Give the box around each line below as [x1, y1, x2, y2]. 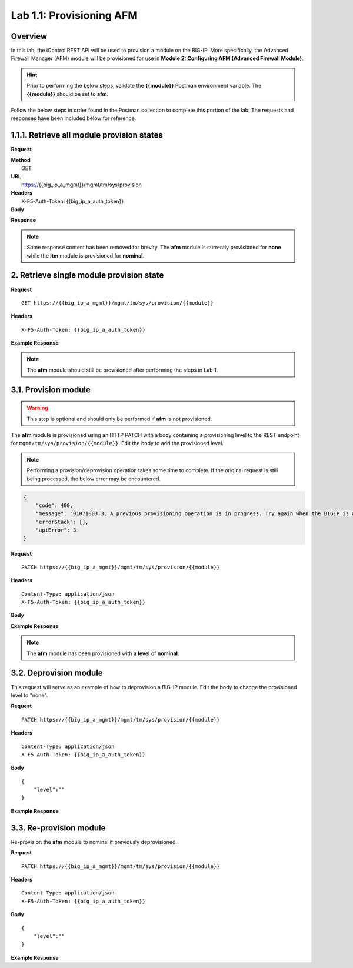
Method [11, 156, 31, 163]
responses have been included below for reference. [11, 115, 136, 122]
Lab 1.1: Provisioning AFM [11, 9, 138, 22]
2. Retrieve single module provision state [11, 271, 164, 281]
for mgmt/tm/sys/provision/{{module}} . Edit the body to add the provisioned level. [11, 440, 224, 447]
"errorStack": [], [35, 518, 89, 525]
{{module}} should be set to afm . [26, 90, 109, 97]
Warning [26, 405, 48, 412]
